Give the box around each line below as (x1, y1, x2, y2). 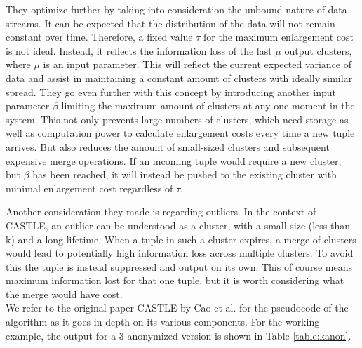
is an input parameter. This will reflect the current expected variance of (43, 57, 352, 72)
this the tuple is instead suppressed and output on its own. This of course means (6, 259, 352, 274)
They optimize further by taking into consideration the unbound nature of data (6, 2, 347, 16)
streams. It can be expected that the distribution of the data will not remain (6, 15, 335, 30)
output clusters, (284, 43, 352, 58)
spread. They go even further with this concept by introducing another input (6, 84, 336, 99)
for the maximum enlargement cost (203, 29, 354, 44)
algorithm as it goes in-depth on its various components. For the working (6, 314, 320, 329)
